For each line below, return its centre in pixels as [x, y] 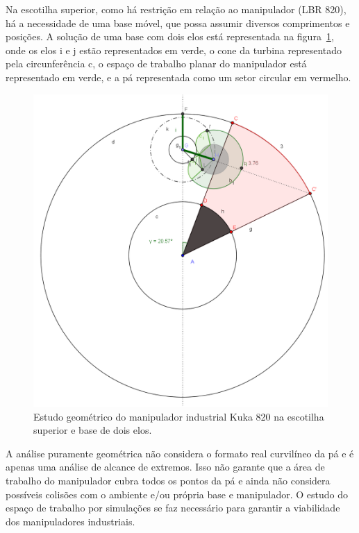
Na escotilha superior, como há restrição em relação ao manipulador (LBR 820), [176, 9]
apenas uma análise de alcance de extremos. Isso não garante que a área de [165, 467]
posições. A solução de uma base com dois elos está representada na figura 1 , [170, 36]
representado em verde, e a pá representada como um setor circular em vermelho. [178, 77]
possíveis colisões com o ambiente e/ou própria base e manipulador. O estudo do [177, 494]
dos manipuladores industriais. [70, 521]
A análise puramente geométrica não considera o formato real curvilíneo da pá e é [180, 453]
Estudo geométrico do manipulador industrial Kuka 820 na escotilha [179, 416]
